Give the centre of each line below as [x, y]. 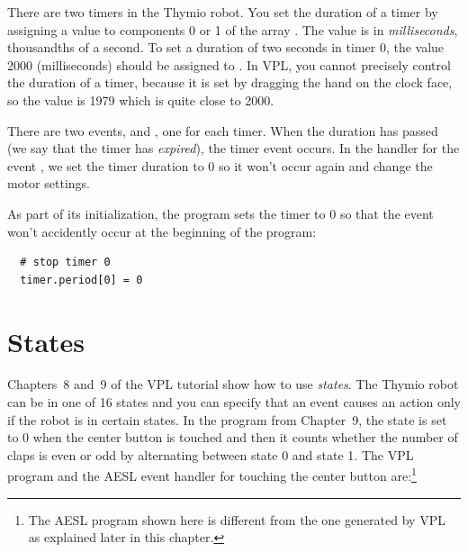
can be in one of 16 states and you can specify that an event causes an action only [234, 402]
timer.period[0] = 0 [81, 280]
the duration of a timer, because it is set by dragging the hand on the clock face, [230, 82]
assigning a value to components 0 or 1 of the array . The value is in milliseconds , [233, 29]
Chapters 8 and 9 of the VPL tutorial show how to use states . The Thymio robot [233, 384]
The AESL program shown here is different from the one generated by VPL [237, 519]
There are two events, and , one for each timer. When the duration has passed [223, 130]
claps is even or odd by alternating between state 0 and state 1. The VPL [211, 454]
